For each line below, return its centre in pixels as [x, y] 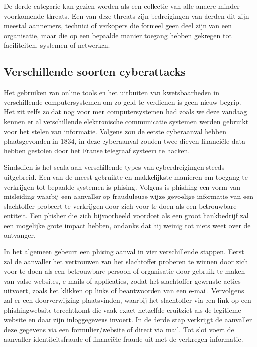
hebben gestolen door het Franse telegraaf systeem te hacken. [97, 150]
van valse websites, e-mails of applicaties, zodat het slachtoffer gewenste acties [122, 280]
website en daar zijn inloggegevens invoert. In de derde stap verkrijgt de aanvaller [128, 320]
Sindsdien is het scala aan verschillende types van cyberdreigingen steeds [114, 167]
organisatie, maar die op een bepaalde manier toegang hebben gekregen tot [118, 35]
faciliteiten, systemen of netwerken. [57, 45]
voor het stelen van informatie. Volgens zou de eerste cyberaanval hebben [115, 131]
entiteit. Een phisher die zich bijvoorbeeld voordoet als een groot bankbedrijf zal [126, 216]
